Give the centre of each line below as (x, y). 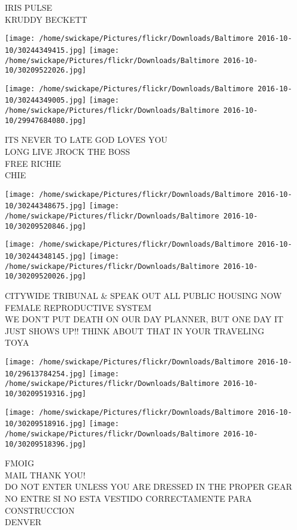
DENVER (23, 522)
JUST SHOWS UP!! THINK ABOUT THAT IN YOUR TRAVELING (135, 330)
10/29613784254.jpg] (46, 374)
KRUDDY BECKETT (46, 19)
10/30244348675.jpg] (46, 206)
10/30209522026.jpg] (46, 71)
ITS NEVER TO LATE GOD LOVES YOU (86, 140)
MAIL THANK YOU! (45, 474)
